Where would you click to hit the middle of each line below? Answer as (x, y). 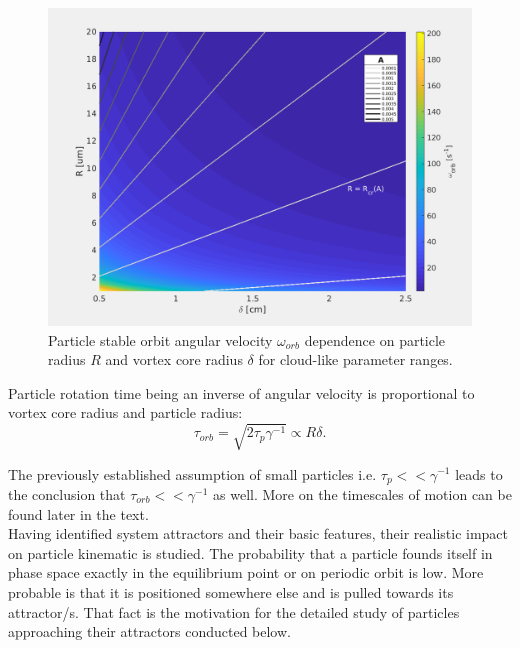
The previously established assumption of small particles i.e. (192, 473)
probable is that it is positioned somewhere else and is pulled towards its (231, 591)
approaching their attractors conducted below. (149, 631)
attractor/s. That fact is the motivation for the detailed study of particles (234, 611)
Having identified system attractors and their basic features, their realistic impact (258, 533)
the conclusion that (67, 493)
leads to (479, 473)
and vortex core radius (174, 359)
